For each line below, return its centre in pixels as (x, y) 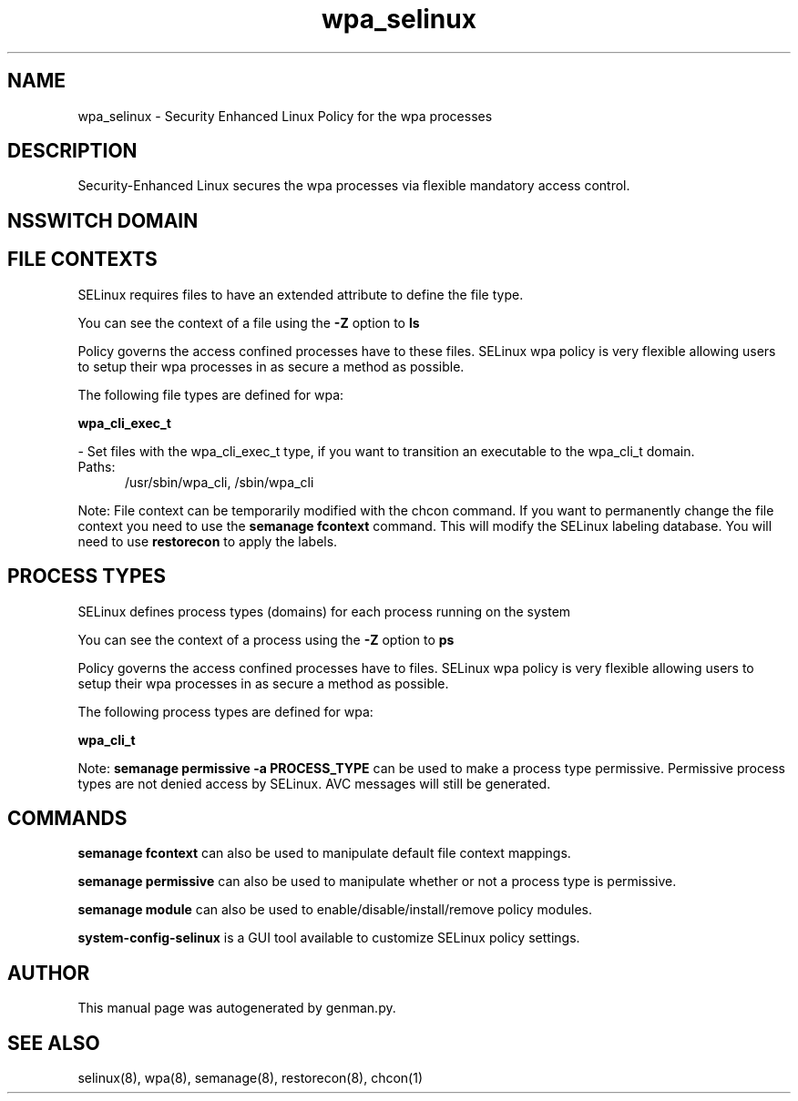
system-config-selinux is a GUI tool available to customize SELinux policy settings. (329, 938)
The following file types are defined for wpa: (211, 394)
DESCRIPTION (72, 151)
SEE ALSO (54, 1043)
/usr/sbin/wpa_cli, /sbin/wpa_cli (220, 482)
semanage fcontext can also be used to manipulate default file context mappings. (324, 853)
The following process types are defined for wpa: (225, 711)
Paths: (97, 466)
